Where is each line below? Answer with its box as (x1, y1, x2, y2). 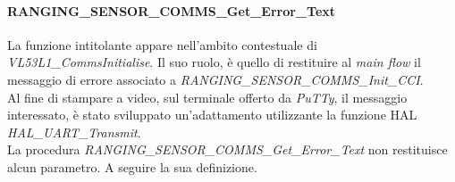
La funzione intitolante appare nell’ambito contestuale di (7, 35, 317, 54)
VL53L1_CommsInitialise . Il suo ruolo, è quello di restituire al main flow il (7, 53, 421, 71)
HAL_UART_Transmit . (7, 122, 141, 141)
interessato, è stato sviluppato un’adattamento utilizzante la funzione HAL (7, 105, 417, 124)
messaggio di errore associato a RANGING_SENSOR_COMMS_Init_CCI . (7, 70, 424, 88)
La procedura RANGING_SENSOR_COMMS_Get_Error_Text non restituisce (7, 140, 448, 159)
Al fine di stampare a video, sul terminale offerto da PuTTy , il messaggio (7, 87, 408, 106)
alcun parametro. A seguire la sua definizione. (7, 157, 257, 176)
